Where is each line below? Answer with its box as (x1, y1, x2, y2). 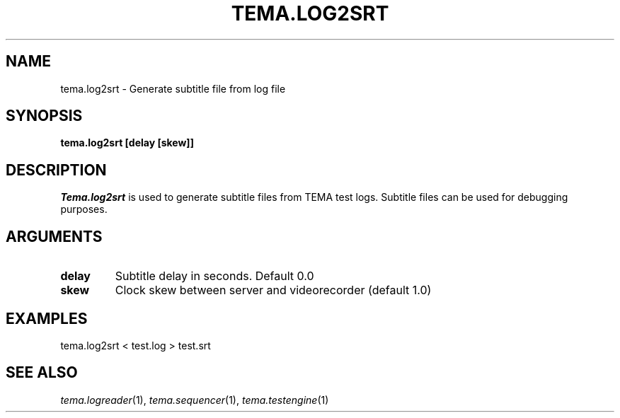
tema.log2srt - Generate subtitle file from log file (60, 82, 286, 95)
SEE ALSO (6, 364, 78, 382)
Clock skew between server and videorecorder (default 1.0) (115, 283, 432, 298)
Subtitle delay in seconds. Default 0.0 (115, 269, 314, 284)
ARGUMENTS (6, 227, 103, 245)
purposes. (60, 203, 108, 216)
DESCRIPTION (6, 161, 107, 179)
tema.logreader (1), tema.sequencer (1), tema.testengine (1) (60, 393, 329, 406)
